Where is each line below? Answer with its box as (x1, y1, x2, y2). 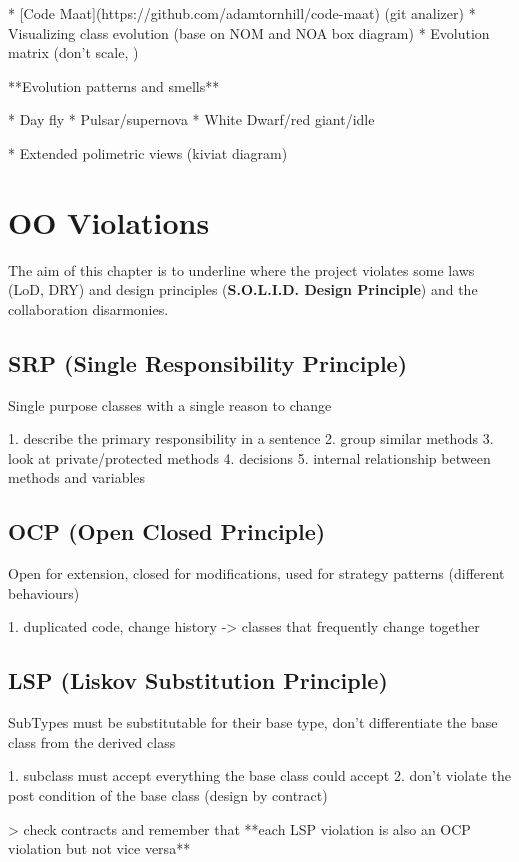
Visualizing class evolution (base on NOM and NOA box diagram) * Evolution (8, 22, 490, 43)
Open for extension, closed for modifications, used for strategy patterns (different (8, 563, 505, 584)
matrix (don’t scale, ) (8, 42, 139, 63)
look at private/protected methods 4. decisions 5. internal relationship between (8, 447, 491, 468)
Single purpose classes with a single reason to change (8, 394, 332, 415)
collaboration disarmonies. (8, 298, 169, 319)
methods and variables (8, 467, 146, 488)
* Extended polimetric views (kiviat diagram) (8, 142, 288, 163)
